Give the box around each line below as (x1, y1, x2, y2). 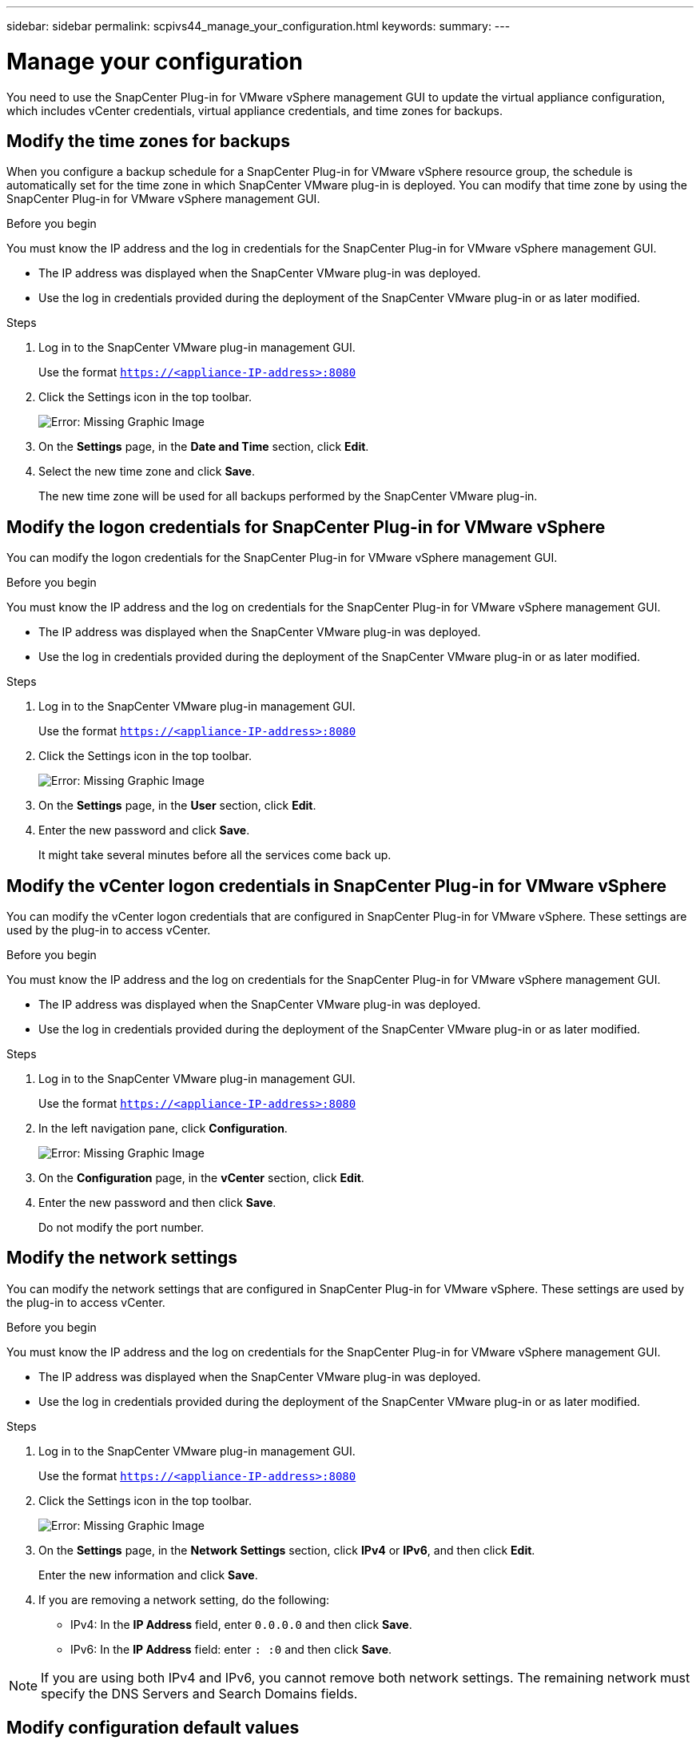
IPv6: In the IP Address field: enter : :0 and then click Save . (70, 1642, 392, 1656)
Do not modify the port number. (38, 1220, 205, 1235)
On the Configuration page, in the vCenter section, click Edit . (38, 1171, 364, 1185)
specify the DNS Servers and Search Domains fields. (41, 1685, 358, 1702)
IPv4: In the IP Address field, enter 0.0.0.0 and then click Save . (70, 1617, 412, 1631)
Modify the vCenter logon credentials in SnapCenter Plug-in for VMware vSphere (6, 875, 666, 896)
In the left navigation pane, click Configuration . (38, 1121, 288, 1136)
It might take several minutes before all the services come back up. (38, 848, 392, 862)
